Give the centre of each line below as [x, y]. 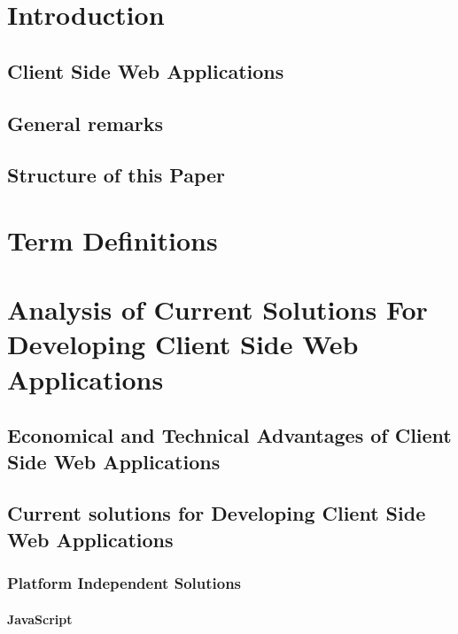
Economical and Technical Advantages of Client [229, 435]
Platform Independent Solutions [124, 583]
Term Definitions [113, 240]
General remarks [85, 123]
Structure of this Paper [116, 175]
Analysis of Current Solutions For [217, 309]
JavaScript [40, 619]
